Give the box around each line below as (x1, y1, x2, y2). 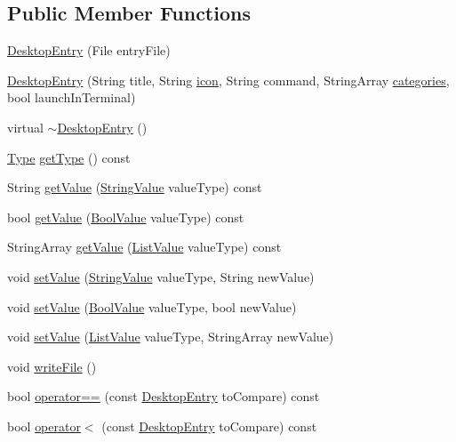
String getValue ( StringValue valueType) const (7, 178, 262, 197)
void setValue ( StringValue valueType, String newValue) (7, 267, 315, 285)
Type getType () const (7, 148, 131, 166)
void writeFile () (7, 357, 97, 375)
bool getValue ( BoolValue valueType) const (7, 207, 244, 226)
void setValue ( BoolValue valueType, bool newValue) (7, 297, 297, 316)
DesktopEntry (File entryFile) (7, 41, 171, 60)
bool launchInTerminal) (7, 88, 136, 107)
